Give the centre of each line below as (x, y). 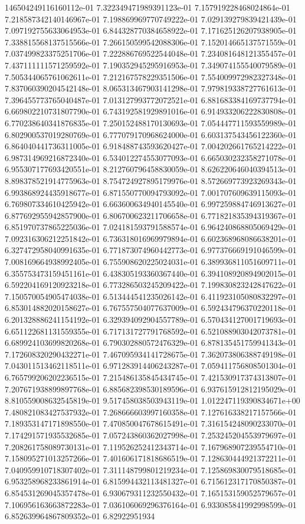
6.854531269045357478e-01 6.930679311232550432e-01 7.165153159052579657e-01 (151, 492)
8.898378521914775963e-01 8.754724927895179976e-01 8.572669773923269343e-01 (151, 180)
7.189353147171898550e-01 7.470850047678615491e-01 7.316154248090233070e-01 (151, 423)
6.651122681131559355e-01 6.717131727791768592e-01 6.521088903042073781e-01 (151, 331)
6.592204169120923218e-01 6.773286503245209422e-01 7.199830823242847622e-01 (151, 285)
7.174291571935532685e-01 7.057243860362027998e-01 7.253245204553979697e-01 (151, 435)
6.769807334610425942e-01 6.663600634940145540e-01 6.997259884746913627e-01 (151, 204)
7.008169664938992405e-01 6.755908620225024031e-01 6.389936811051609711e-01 (151, 262)
